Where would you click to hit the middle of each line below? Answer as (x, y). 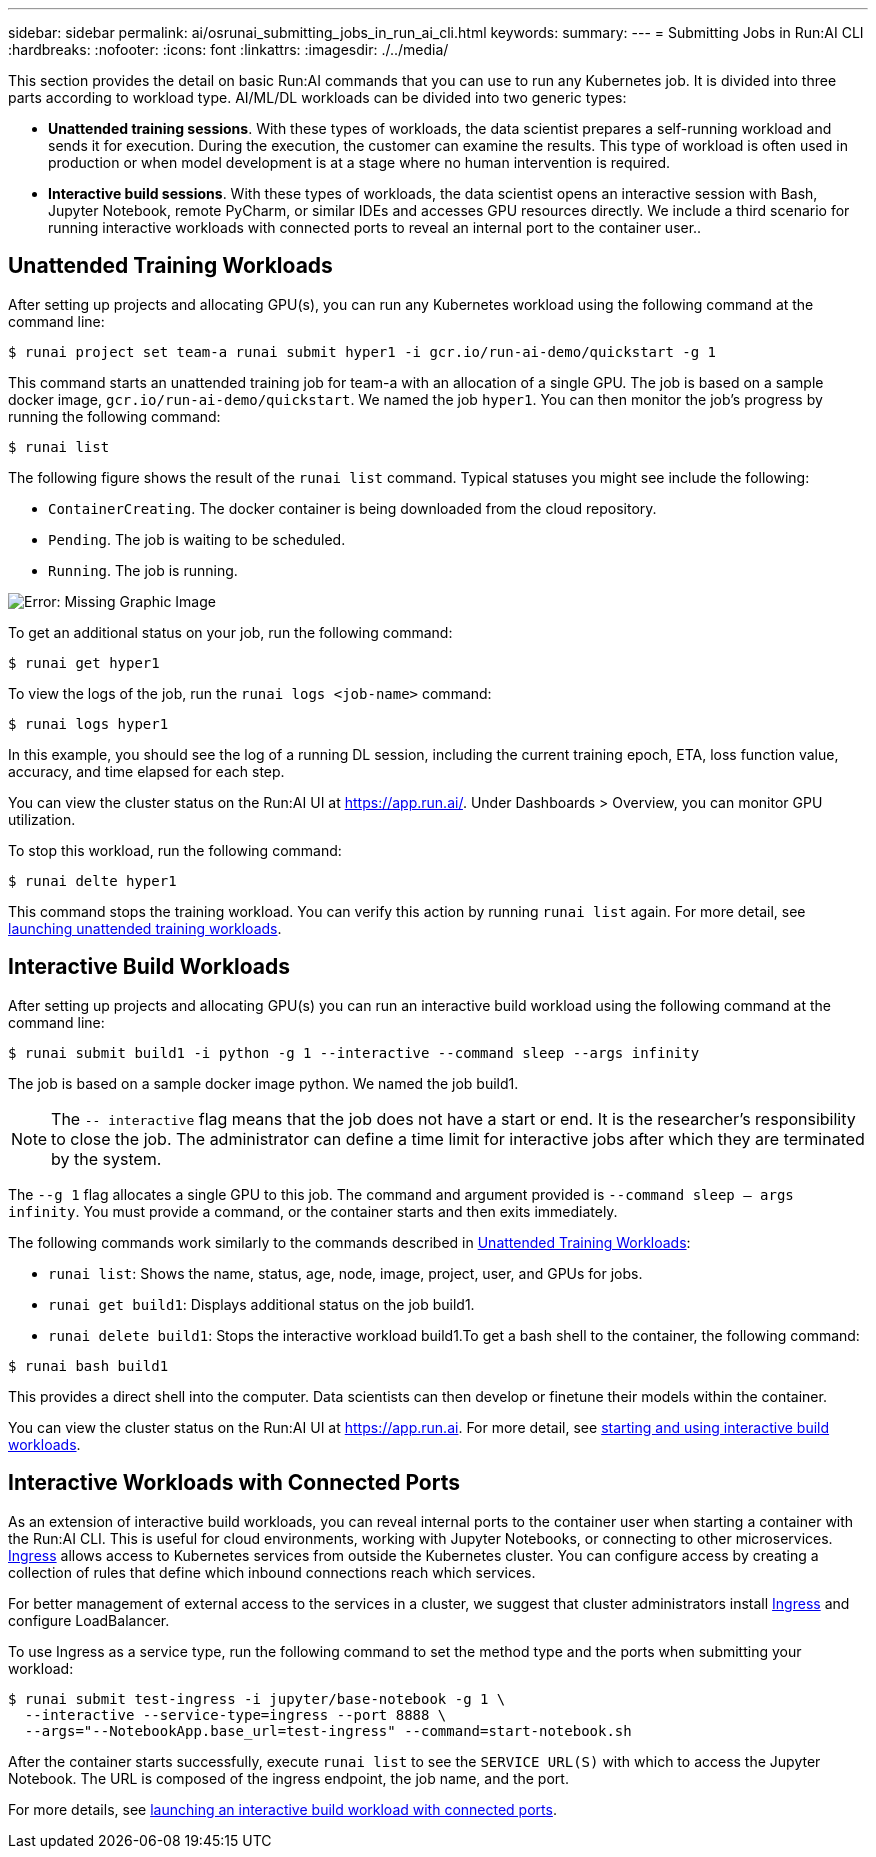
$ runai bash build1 (88, 1365)
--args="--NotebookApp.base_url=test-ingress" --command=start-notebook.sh (328, 1730)
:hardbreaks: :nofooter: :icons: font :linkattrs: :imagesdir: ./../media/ (228, 49)
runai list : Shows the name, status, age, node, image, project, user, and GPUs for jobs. (345, 1273)
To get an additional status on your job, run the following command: (230, 632)
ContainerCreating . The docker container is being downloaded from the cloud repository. (352, 508)
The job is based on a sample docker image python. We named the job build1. (263, 1083)
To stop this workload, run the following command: (175, 850)
